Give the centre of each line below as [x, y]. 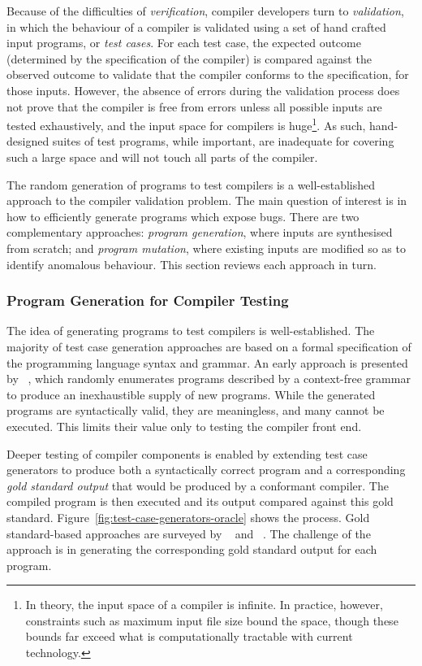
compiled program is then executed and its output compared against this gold [200, 501]
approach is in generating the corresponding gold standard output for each [192, 549]
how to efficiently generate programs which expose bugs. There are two [183, 216]
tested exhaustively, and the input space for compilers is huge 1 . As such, [186, 124]
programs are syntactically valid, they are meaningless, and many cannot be [196, 410]
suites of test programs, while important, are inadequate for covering [223, 141]
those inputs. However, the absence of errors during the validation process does [203, 90]
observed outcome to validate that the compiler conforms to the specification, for [208, 74]
